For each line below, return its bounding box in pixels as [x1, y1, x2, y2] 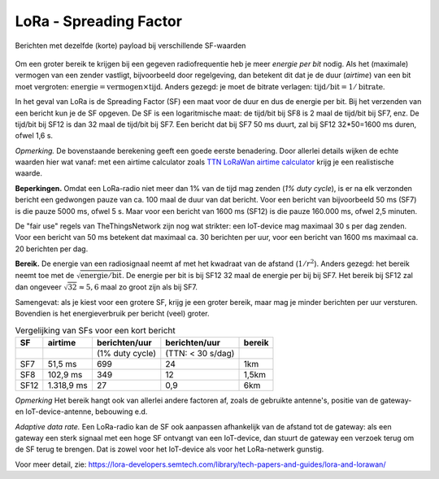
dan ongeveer [15, 281, 62, 292]
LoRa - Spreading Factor [15, 12, 183, 30]
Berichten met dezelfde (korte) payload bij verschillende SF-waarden [15, 41, 246, 50]
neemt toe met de [15, 270, 75, 280]
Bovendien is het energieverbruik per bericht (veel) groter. [15, 309, 210, 319]
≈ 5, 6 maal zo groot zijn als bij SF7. [78, 281, 198, 292]
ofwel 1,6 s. [15, 131, 53, 141]
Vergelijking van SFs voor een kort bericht [15, 324, 176, 336]
